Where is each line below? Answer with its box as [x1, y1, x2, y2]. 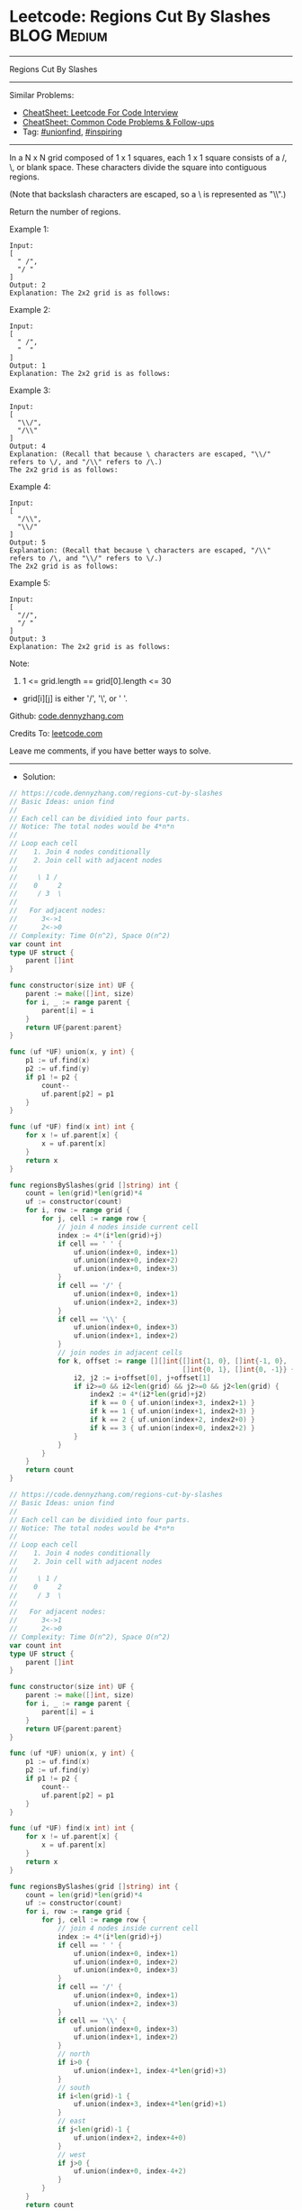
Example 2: [9, 304, 51, 315]
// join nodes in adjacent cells [57, 1348, 182, 1357]
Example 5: [9, 577, 51, 588]
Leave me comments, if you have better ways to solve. [9, 745, 211, 756]
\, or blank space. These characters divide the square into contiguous [9, 161, 267, 172]
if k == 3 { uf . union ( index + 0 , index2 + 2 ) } [89, 1423, 255, 1432]
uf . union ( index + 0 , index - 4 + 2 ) [73, 2167, 187, 2176]
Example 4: [9, 480, 51, 492]
